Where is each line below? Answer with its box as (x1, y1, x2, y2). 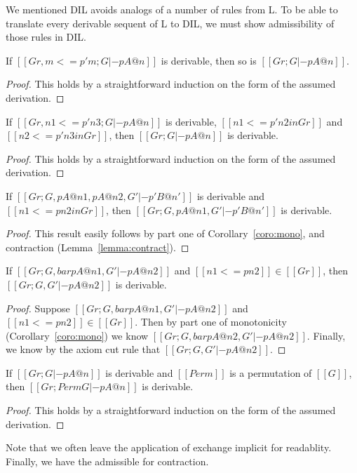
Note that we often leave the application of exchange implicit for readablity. (6, 440, 332, 455)
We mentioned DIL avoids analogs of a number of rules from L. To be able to (6, 2, 338, 16)
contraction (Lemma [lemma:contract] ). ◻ (6, 239, 189, 254)
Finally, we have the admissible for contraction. (6, 453, 209, 468)
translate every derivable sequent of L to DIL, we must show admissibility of (6, 15, 335, 30)
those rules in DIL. (6, 29, 86, 44)
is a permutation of (229, 365, 312, 380)
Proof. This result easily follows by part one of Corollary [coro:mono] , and (6, 226, 325, 241)
